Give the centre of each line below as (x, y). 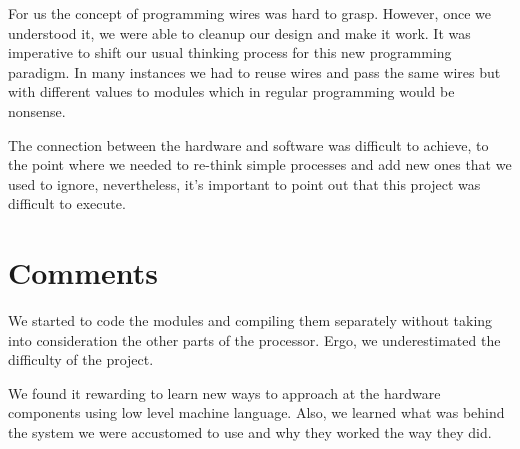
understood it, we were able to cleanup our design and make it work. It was (239, 32)
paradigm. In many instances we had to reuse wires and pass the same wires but (254, 71)
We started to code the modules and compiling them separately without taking (250, 320)
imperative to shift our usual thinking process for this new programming (230, 52)
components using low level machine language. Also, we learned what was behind (256, 412)
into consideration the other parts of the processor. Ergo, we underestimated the (254, 339)
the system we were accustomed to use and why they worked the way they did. (250, 432)
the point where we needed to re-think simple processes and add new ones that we (260, 164)
